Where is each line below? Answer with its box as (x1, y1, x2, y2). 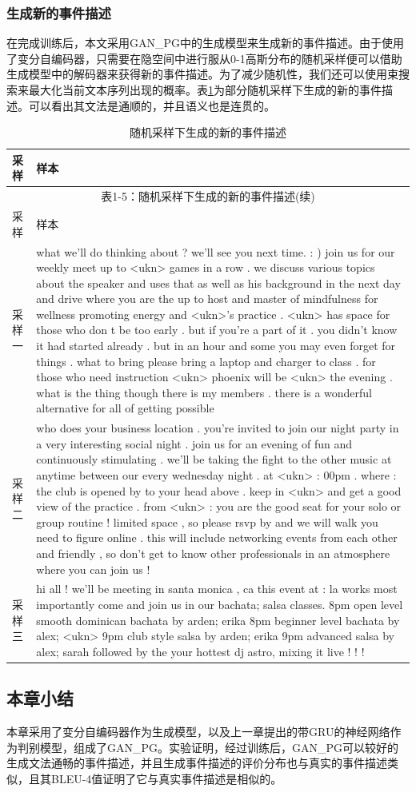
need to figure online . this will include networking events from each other (36, 529, 398, 546)
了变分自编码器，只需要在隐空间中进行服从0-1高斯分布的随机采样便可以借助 (6, 50, 402, 66)
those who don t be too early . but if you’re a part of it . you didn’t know (36, 321, 398, 338)
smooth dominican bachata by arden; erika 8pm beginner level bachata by (36, 611, 400, 628)
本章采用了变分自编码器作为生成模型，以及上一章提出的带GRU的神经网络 (6, 723, 390, 740)
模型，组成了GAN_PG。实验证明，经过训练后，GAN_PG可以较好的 (39, 738, 399, 755)
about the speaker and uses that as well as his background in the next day (36, 274, 401, 291)
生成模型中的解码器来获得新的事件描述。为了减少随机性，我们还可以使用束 (6, 66, 398, 82)
